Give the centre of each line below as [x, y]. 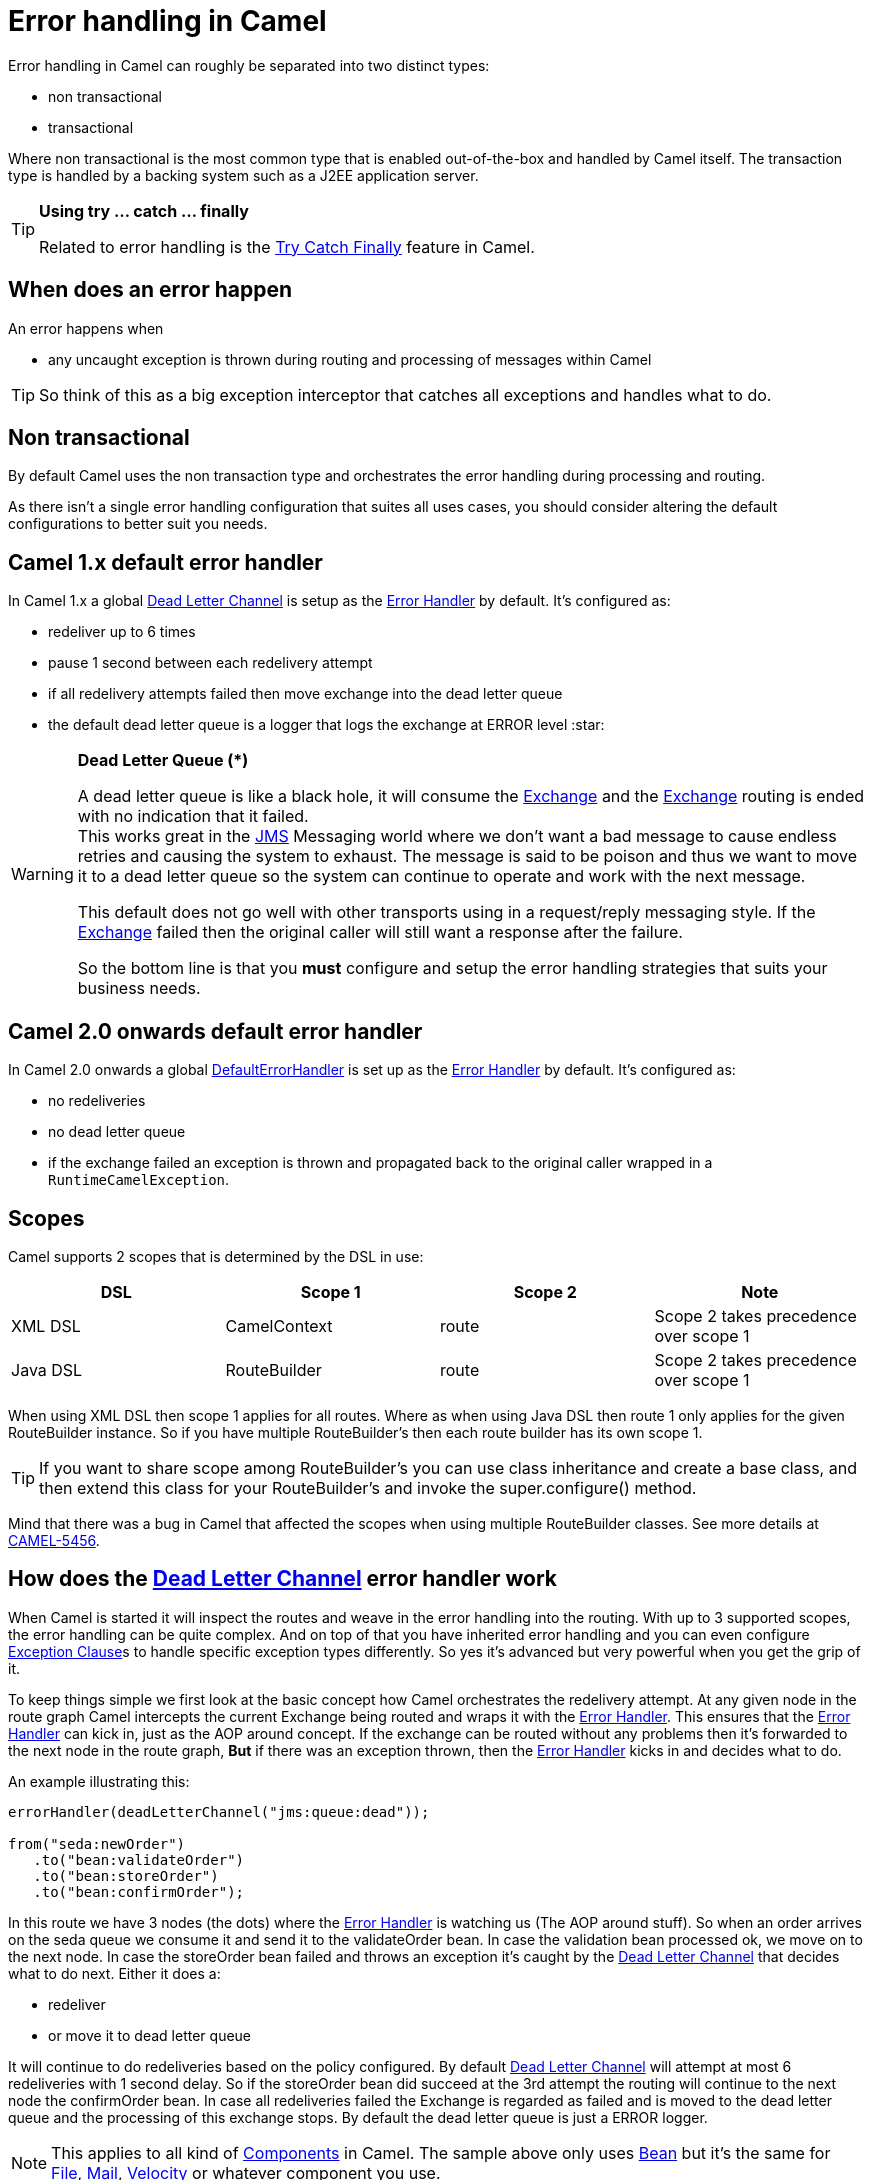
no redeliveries [97, 1101]
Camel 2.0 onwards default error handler [215, 1031]
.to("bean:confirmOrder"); [139, 1891]
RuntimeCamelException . [139, 1180]
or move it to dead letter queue [150, 2035]
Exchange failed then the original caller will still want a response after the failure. [380, 932]
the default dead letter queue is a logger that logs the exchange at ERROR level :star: [326, 725]
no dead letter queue [117, 1132]
